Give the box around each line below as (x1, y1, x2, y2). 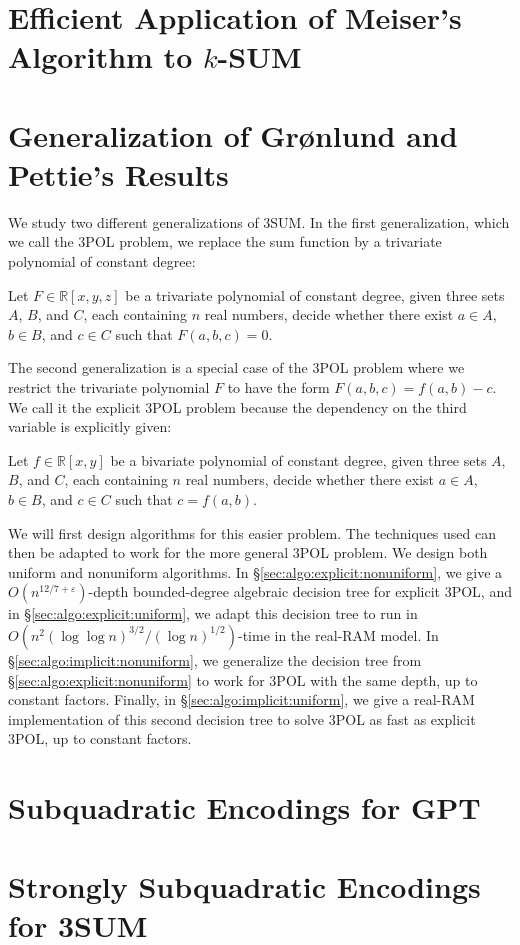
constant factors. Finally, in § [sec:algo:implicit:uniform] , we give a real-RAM (8, 689, 475, 710)
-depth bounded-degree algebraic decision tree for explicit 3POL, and (88, 581, 512, 602)
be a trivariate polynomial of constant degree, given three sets (125, 284, 505, 305)
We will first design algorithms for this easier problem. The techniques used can (8, 522, 496, 543)
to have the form (227, 377, 330, 398)
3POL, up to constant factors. (8, 728, 192, 749)
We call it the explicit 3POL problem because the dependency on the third (8, 396, 467, 417)
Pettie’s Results (8, 153, 229, 194)
